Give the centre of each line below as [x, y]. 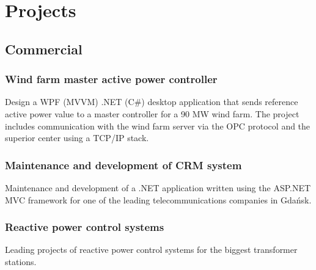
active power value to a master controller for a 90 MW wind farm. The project [152, 113]
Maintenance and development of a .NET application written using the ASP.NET [158, 187]
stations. [21, 261]
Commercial [44, 49]
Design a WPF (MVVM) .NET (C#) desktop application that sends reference [152, 102]
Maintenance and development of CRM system [123, 165]
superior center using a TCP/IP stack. [77, 138]
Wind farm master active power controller [111, 79]
